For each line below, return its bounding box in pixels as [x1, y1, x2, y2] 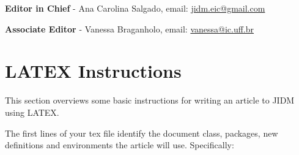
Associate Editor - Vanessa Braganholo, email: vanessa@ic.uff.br [5, 22, 254, 35]
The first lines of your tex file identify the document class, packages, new [5, 126, 278, 139]
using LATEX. [5, 105, 59, 118]
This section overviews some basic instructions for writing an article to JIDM [5, 94, 295, 107]
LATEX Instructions [5, 58, 182, 83]
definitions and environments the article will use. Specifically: [5, 138, 234, 151]
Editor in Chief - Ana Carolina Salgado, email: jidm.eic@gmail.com [5, 2, 265, 14]
